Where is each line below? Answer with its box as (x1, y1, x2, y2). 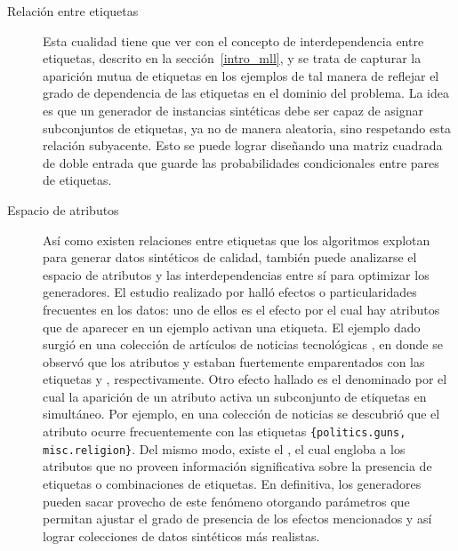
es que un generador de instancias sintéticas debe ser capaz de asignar (43, 100, 424, 119)
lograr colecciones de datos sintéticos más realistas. (43, 526, 320, 545)
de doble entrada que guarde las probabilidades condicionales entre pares (43, 153, 439, 172)
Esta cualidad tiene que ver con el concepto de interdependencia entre (43, 31, 424, 50)
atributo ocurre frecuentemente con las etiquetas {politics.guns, (43, 422, 406, 441)
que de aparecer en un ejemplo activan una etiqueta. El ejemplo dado (43, 317, 421, 336)
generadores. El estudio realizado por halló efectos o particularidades (43, 283, 417, 301)
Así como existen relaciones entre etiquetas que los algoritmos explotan (43, 230, 430, 249)
